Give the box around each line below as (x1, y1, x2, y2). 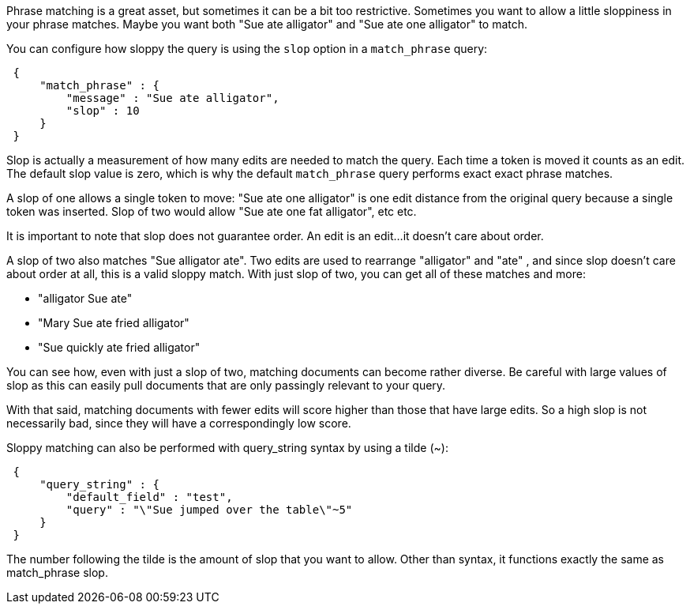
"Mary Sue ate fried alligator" (38, 316, 189, 329)
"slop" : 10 (66, 104, 140, 117)
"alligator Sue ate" (38, 292, 133, 305)
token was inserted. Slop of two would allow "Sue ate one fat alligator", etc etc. (6, 205, 417, 218)
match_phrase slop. (6, 566, 108, 579)
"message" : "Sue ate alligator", (66, 92, 279, 104)
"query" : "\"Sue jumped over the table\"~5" (66, 503, 353, 516)
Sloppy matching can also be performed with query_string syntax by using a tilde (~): (6, 441, 448, 454)
